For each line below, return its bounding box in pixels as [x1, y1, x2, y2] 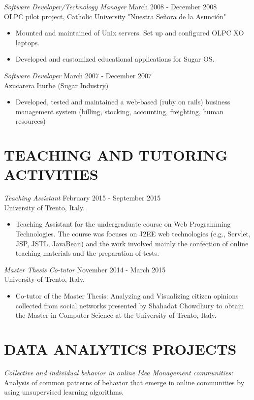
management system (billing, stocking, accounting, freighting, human [15, 106, 224, 116]
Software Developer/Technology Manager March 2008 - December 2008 [4, 1, 217, 11]
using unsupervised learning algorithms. [4, 387, 124, 397]
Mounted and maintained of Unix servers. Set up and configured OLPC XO [15, 28, 244, 38]
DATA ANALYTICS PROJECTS [4, 338, 237, 359]
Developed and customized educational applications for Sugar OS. [15, 54, 215, 64]
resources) [15, 116, 46, 126]
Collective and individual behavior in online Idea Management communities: [4, 367, 233, 377]
